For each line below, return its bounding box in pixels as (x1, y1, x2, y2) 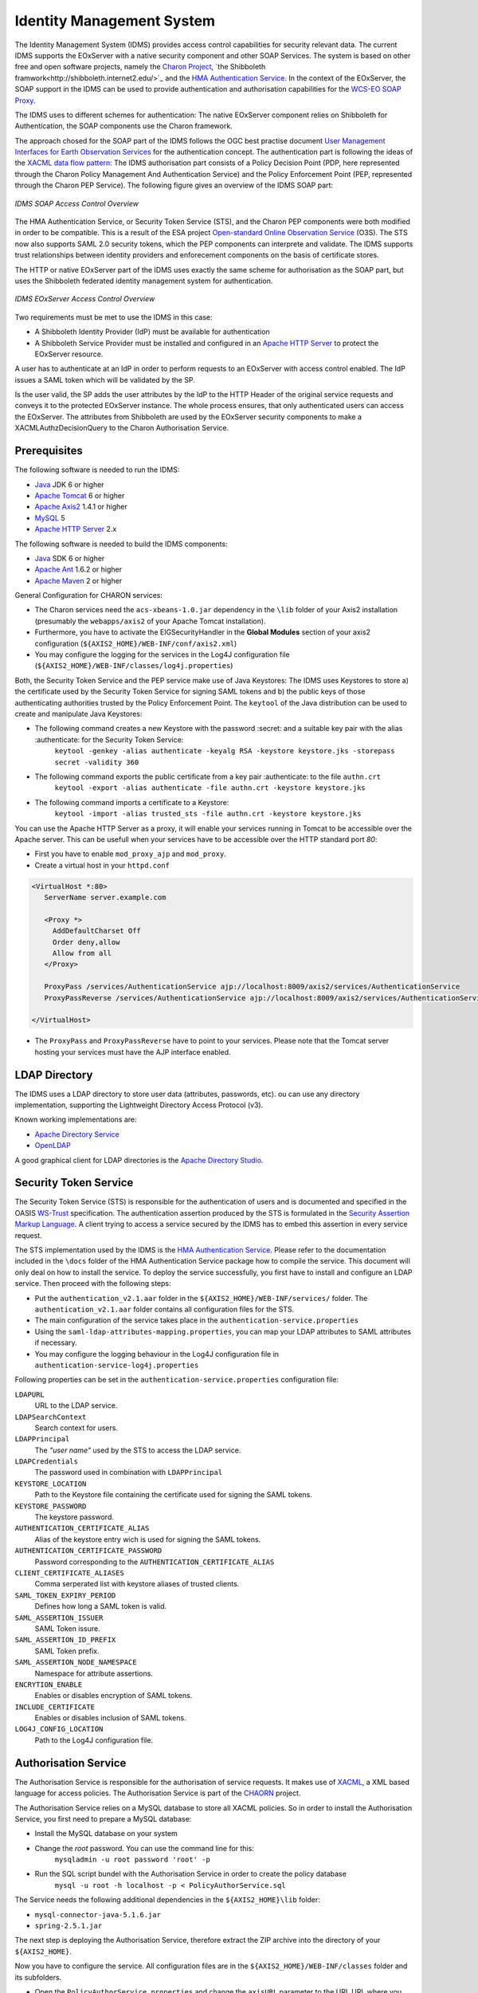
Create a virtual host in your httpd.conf (34, 860, 170, 870)
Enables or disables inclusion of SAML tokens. (34, 1713, 186, 1723)
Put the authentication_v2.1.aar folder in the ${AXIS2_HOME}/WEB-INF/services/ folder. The (34, 1293, 368, 1303)
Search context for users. (34, 1423, 119, 1433)
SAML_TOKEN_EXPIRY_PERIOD (14, 1590, 116, 1600)
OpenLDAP (34, 1141, 71, 1150)
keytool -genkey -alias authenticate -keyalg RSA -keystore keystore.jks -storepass (54, 746, 395, 756)
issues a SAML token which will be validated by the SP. (14, 375, 195, 384)
